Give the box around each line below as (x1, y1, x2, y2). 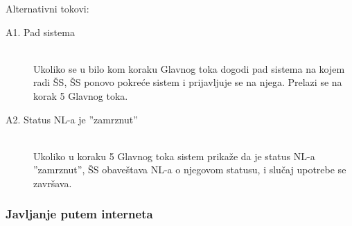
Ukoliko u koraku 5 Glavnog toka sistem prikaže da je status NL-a (33, 148, 315, 163)
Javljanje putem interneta (6, 205, 153, 223)
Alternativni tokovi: (6, 1, 89, 15)
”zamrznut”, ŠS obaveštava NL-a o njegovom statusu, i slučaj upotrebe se (33, 162, 346, 177)
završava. (33, 175, 72, 190)
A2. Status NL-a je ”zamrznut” (6, 112, 138, 126)
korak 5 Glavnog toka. (33, 88, 128, 103)
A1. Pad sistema (6, 24, 75, 39)
